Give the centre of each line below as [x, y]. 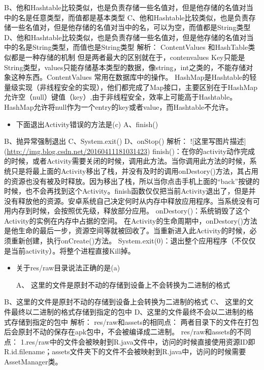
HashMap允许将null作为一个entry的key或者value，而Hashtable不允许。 [119, 106]
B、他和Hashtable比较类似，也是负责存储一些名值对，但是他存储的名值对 [125, 7]
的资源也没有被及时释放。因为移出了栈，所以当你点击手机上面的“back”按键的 [132, 181]
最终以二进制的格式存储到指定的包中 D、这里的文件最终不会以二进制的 [129, 312]
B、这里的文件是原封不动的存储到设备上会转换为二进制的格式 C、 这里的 [125, 302]
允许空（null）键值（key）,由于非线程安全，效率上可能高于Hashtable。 [121, 97]
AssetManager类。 [33, 361]
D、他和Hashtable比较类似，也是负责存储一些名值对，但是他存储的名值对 [125, 37]
